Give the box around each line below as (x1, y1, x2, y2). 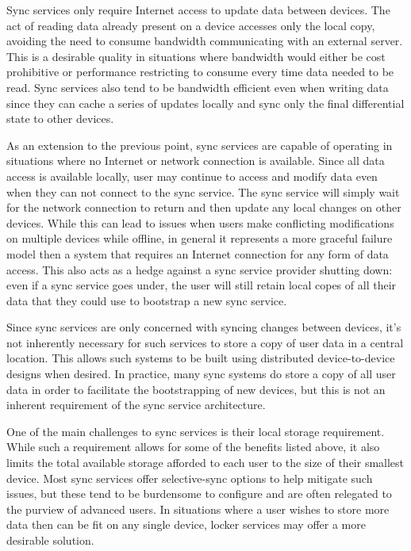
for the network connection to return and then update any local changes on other (6, 199, 401, 216)
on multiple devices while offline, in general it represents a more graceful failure (6, 230, 393, 247)
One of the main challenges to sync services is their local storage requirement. (6, 423, 385, 439)
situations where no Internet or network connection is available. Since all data (6, 152, 385, 169)
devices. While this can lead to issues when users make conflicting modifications (6, 214, 394, 231)
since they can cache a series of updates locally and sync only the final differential (6, 94, 405, 111)
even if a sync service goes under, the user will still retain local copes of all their (6, 277, 397, 293)
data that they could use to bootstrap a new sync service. (6, 292, 287, 308)
